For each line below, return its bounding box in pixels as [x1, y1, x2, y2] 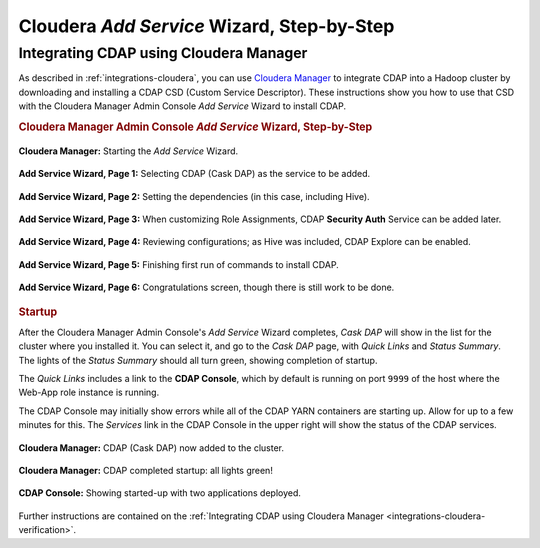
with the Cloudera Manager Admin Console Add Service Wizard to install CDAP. [18, 100, 347, 112]
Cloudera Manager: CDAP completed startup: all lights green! [18, 464, 274, 476]
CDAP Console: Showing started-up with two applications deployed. [18, 487, 302, 499]
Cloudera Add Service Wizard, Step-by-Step [18, 15, 395, 37]
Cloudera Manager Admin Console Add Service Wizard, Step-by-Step [18, 120, 373, 134]
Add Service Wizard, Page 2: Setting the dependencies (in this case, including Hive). [18, 190, 370, 202]
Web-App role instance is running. [18, 386, 160, 399]
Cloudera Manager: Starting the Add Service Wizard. [18, 145, 239, 157]
